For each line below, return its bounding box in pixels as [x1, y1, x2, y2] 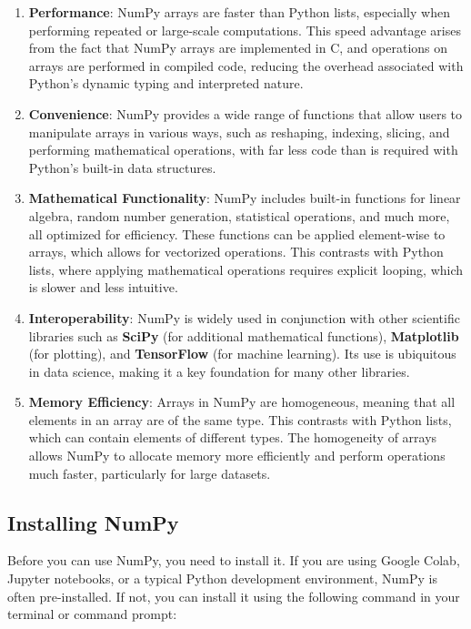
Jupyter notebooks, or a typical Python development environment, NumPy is [7, 569, 438, 588]
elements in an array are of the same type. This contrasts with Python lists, [28, 410, 452, 429]
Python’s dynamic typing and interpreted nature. [28, 74, 304, 93]
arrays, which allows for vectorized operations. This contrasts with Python [28, 242, 444, 261]
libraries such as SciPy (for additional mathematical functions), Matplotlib [28, 326, 459, 345]
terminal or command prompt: [7, 604, 177, 624]
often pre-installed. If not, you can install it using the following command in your [7, 586, 460, 605]
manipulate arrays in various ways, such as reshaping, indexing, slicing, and [28, 122, 450, 141]
